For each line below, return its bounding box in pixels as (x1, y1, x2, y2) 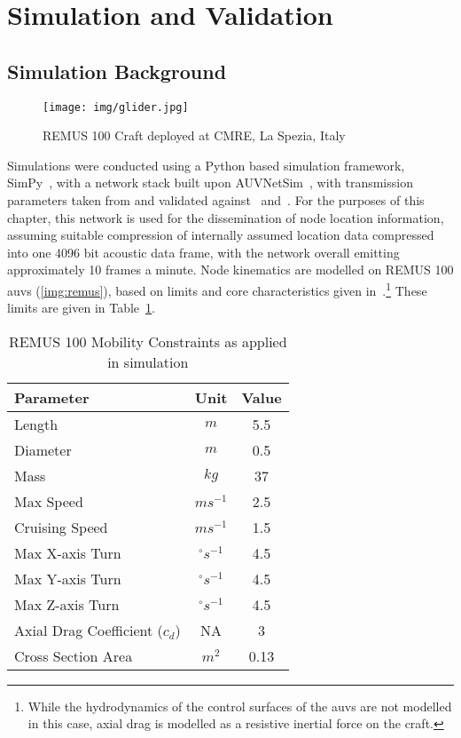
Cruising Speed (14, 516, 108, 537)
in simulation (107, 351, 189, 372)
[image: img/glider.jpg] (43, 100, 189, 114)
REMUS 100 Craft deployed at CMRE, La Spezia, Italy (43, 126, 346, 145)
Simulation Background (7, 57, 227, 84)
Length (14, 413, 59, 434)
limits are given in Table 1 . (7, 298, 155, 317)
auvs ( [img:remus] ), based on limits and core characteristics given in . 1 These (7, 278, 427, 299)
